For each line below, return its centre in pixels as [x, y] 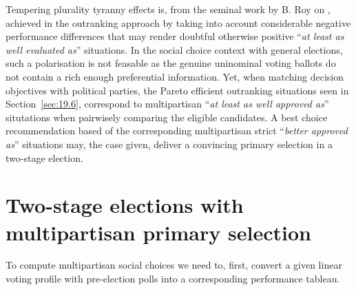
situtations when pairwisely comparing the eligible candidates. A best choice [167, 117]
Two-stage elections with [125, 205]
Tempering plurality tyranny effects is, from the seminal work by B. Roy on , [168, 9]
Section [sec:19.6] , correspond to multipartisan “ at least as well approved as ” [167, 104]
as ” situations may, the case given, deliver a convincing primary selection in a [169, 144]
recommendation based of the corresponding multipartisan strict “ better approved [177, 131]
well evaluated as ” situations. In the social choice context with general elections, [174, 49]
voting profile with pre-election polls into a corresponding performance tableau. [173, 279]
